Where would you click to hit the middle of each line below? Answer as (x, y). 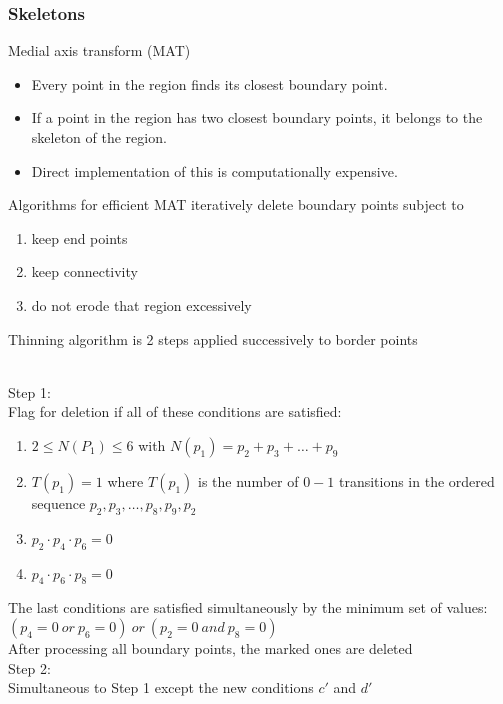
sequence (58, 502)
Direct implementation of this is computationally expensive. (214, 170)
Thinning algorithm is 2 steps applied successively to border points (213, 338)
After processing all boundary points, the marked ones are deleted (210, 647)
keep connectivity (84, 271)
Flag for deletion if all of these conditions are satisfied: (175, 411)
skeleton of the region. (99, 137)
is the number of (248, 480)
